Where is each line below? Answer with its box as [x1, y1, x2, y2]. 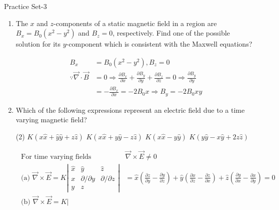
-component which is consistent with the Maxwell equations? [66, 39, 252, 49]
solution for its [15, 39, 61, 49]
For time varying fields [21, 153, 91, 160]
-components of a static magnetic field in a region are [53, 18, 217, 28]
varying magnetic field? [15, 114, 87, 125]
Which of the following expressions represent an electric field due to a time [15, 104, 245, 115]
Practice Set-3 [4, 1, 47, 11]
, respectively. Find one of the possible [112, 28, 230, 38]
